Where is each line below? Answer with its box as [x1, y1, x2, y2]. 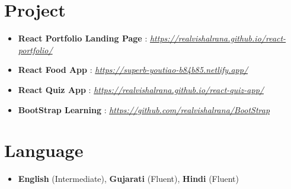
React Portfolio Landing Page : [18, 32, 148, 44]
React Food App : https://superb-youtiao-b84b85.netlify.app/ [18, 63, 248, 76]
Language [4, 138, 84, 162]
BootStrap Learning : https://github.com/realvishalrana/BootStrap [18, 103, 270, 116]
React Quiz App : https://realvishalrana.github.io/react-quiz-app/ [18, 83, 264, 95]
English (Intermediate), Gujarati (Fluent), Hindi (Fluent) [18, 172, 239, 185]
